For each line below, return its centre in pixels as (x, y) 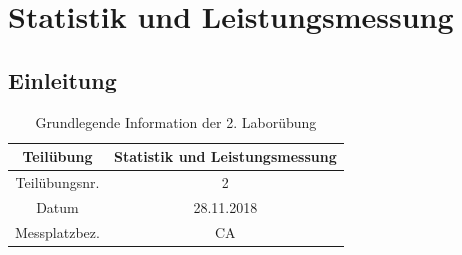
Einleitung (62, 79)
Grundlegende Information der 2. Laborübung (176, 121)
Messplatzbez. (57, 231)
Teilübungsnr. (57, 182)
